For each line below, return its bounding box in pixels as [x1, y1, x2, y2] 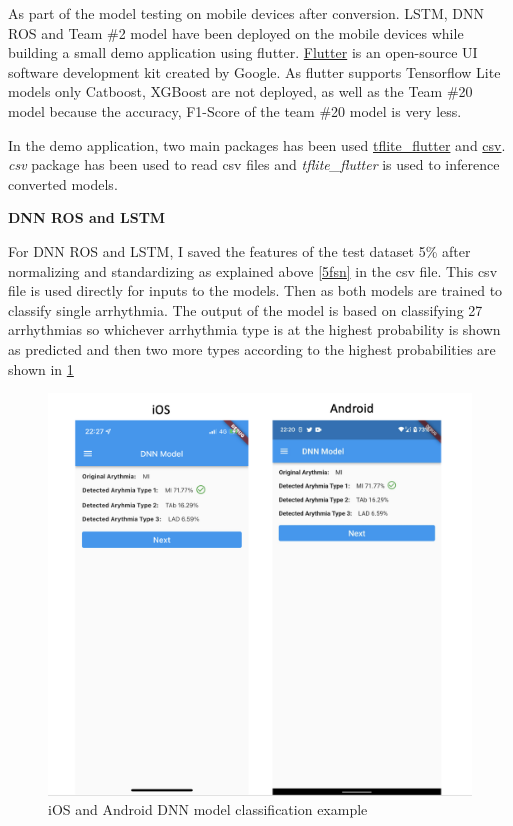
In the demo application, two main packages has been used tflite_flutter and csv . [8, 134, 506, 155]
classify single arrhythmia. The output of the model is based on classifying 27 [8, 299, 483, 320]
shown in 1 [8, 358, 74, 379]
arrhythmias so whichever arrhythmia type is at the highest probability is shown [8, 319, 501, 340]
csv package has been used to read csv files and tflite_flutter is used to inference [8, 154, 500, 175]
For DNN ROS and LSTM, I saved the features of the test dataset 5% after [8, 240, 471, 261]
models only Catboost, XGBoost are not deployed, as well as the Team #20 [8, 81, 473, 102]
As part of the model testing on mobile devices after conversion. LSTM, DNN [8, 3, 485, 23]
